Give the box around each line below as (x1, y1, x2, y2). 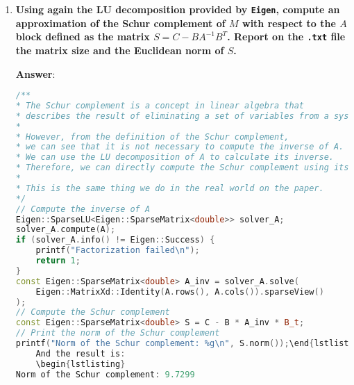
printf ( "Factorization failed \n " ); (35, 245, 200, 256)
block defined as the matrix (15, 29, 150, 44)
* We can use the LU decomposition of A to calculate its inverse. (15, 152, 334, 163)
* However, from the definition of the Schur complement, (15, 131, 289, 142)
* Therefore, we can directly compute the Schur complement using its (15, 163, 349, 173)
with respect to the (242, 15, 336, 30)
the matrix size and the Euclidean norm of (15, 42, 224, 57)
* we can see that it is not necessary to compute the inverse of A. (15, 142, 344, 152)
